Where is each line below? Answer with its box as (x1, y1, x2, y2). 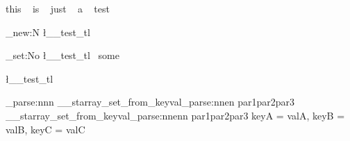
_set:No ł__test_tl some (6, 48, 119, 63)
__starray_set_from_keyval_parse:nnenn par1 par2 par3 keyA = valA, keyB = (6, 108, 345, 122)
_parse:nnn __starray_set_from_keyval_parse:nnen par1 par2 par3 (6, 94, 295, 109)
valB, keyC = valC (6, 122, 85, 136)
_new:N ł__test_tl (6, 24, 90, 39)
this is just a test (6, 1, 110, 15)
